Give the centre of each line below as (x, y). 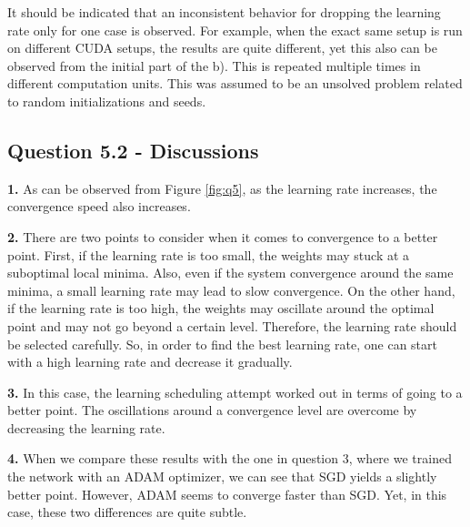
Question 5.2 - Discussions (133, 150)
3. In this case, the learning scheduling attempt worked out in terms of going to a (235, 392)
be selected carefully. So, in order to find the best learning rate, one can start (222, 344)
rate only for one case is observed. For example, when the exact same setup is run (235, 30)
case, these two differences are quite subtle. (127, 512)
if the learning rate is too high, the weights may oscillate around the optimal (221, 308)
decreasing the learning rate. (86, 427)
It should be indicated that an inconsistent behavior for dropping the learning (224, 12)
